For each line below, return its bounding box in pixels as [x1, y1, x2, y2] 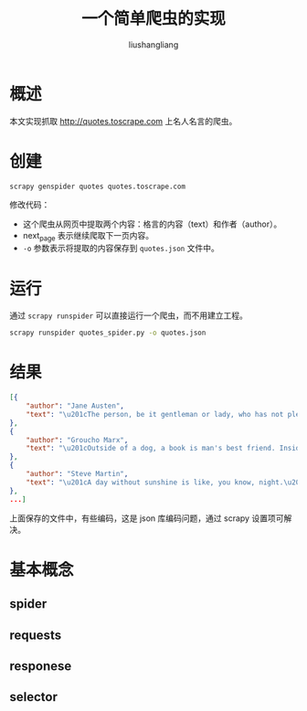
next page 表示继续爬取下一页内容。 [22, 229, 154, 243]
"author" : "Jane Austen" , [26, 401, 125, 411]
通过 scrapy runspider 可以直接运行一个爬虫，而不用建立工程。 [9, 310, 249, 321]
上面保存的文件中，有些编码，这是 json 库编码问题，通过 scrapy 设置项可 [9, 513, 284, 524]
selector [9, 689, 58, 705]
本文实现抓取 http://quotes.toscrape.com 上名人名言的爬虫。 [9, 115, 238, 126]
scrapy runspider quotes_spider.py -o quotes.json [9, 328, 206, 338]
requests [9, 627, 62, 642]
